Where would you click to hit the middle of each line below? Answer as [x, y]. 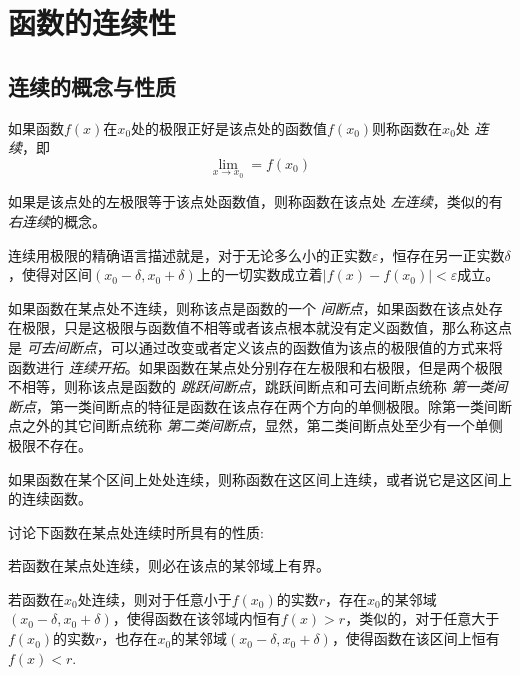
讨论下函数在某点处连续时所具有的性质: [136, 531]
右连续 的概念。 [57, 220]
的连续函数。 [50, 498]
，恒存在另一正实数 [441, 254]
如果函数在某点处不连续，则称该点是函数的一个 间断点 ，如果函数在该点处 [248, 307]
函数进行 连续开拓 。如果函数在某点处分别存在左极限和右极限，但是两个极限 [255, 366]
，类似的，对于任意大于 [422, 618]
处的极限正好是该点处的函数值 [229, 127]
